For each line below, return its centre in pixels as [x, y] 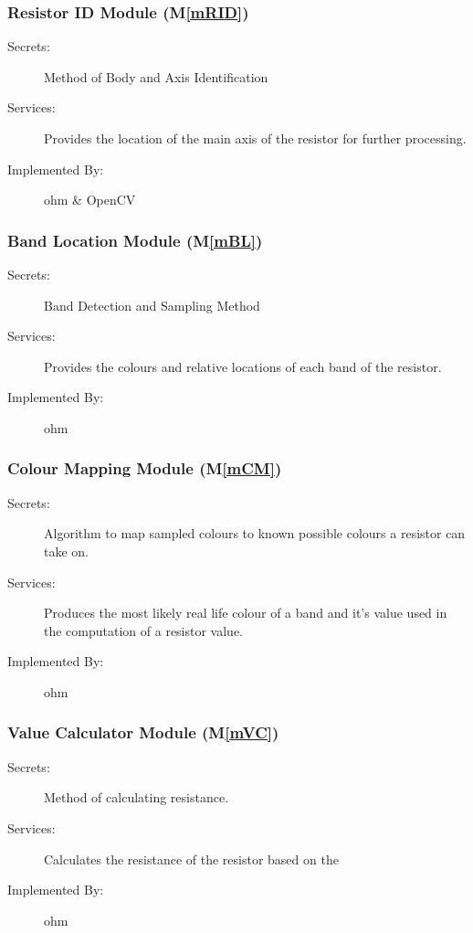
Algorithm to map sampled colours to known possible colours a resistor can [255, 533]
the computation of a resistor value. [144, 630]
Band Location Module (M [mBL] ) [135, 240]
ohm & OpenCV [90, 200]
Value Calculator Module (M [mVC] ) [143, 732]
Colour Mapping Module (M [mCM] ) [145, 468]
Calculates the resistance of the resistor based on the [191, 859]
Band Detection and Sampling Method [152, 305]
